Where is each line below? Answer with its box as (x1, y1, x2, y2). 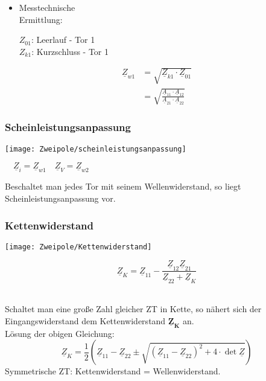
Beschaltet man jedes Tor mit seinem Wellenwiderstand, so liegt (5, 180, 241, 193)
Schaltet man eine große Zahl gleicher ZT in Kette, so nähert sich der (5, 303, 262, 315)
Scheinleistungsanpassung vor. (5, 192, 116, 205)
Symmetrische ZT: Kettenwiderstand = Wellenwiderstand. (5, 365, 221, 377)
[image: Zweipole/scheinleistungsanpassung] (5, 144, 186, 153)
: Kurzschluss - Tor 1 (31, 45, 109, 57)
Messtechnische (19, 1, 75, 13)
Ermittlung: (19, 13, 63, 25)
